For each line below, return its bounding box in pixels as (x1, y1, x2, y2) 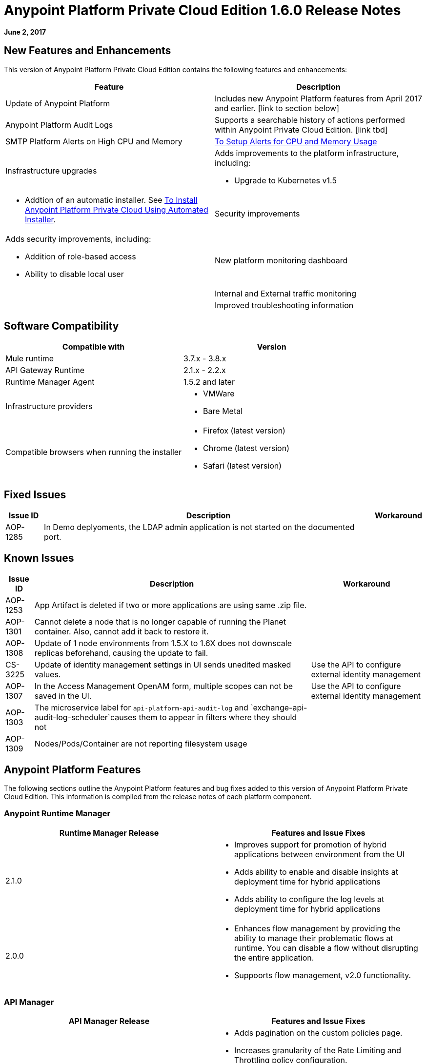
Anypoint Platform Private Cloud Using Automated (25, 204, 208, 215)
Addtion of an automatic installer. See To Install (25, 195, 198, 205)
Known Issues (4, 551, 74, 564)
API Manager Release (68, 1016, 150, 1026)
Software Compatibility (4, 320, 119, 333)
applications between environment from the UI (234, 849, 405, 859)
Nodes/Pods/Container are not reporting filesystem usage (34, 739, 247, 749)
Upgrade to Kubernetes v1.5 (234, 175, 337, 185)
